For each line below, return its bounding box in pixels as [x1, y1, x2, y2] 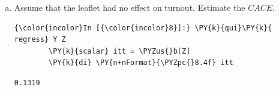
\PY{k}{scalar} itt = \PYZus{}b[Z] [49, 46, 191, 55]
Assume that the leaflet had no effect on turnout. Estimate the [14, 1, 245, 13]
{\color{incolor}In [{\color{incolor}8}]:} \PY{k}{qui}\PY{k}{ [14, 23, 272, 32]
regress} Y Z [14, 35, 66, 44]
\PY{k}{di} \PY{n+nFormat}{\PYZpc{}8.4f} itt [49, 58, 233, 67]
